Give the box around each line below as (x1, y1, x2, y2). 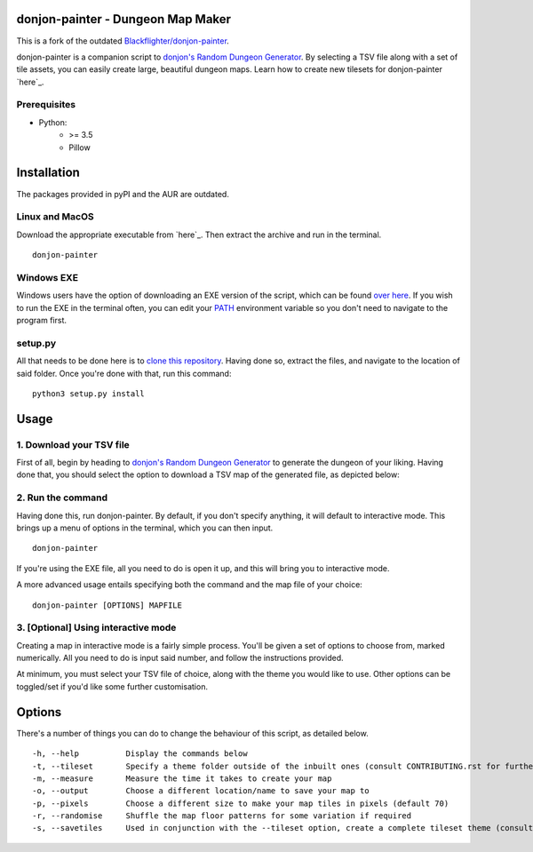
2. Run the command (16, 491, 108, 504)
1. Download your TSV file (16, 438, 131, 450)
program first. (16, 315, 67, 325)
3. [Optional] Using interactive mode (16, 622, 177, 634)
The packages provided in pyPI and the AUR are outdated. (16, 188, 230, 199)
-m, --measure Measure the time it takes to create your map (32, 773, 332, 784)
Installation (16, 165, 80, 180)
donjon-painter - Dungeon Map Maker (16, 12, 231, 27)
